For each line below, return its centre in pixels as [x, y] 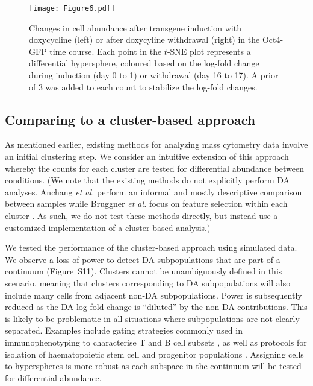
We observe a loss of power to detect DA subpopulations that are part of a [143, 259]
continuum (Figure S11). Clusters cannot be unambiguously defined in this [144, 271]
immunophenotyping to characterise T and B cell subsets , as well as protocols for [156, 342]
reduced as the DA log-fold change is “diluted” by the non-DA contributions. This [156, 307]
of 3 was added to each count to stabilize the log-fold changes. [143, 87]
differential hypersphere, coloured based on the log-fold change [144, 63]
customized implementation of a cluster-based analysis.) [108, 227]
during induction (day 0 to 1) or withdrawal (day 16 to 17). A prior [154, 75]
